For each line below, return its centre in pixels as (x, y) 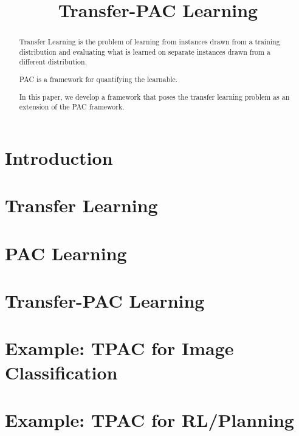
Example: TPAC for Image (119, 348)
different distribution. (53, 62)
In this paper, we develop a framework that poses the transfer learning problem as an (154, 96)
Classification (61, 372)
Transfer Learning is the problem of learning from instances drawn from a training (149, 42)
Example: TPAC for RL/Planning (149, 419)
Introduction (59, 157)
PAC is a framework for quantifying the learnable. (98, 79)
